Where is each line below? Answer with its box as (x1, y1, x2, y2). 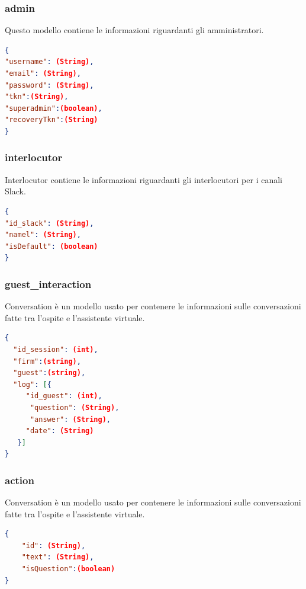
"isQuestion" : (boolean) (21, 565, 115, 574)
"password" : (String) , (5, 81, 94, 89)
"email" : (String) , (5, 69, 81, 78)
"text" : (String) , (21, 553, 94, 562)
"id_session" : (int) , (13, 345, 98, 354)
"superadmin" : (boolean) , (5, 104, 102, 113)
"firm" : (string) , (13, 357, 81, 366)
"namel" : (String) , (5, 231, 81, 239)
